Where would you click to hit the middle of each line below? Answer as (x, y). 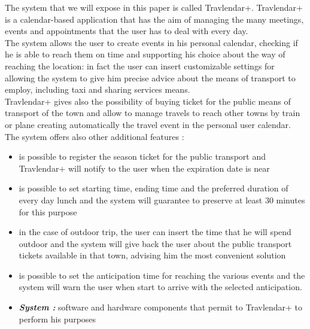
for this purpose (48, 211)
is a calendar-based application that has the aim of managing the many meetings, (154, 19)
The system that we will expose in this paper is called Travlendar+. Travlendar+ (154, 7)
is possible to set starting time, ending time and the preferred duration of (154, 188)
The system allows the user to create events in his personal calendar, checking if (151, 42)
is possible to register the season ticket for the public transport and (142, 156)
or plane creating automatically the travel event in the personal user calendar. (148, 124)
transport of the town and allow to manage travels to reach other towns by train (153, 113)
